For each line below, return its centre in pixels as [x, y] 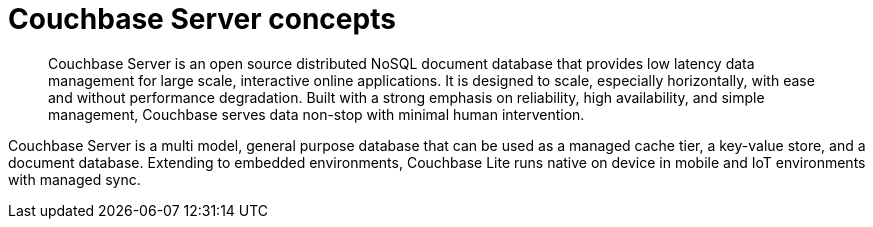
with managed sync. [74, 179]
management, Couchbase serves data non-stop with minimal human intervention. [316, 114]
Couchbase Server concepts [202, 19]
